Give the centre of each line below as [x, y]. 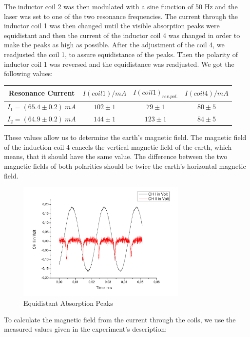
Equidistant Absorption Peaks [68, 303]
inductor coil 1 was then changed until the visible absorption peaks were [112, 26]
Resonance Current [42, 93]
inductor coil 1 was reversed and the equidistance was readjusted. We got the [119, 64]
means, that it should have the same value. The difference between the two [116, 156]
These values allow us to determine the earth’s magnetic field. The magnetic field [125, 137]
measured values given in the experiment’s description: [86, 329]
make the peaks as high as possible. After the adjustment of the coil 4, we [114, 45]
